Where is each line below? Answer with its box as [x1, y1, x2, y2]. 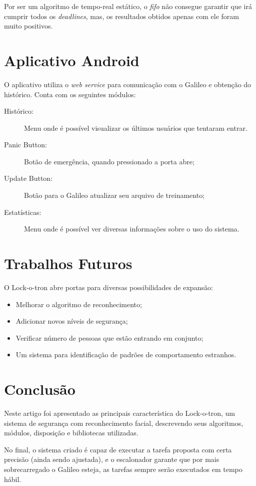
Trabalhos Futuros [4, 253, 132, 274]
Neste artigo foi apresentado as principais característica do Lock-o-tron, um [4, 408, 235, 418]
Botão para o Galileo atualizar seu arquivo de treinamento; [24, 190, 205, 200]
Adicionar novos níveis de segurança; [15, 316, 128, 326]
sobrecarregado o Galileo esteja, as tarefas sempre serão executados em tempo [4, 464, 242, 474]
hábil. [4, 473, 21, 484]
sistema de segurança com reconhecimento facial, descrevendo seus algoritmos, [4, 417, 243, 428]
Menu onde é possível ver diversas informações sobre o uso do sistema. [24, 223, 239, 234]
